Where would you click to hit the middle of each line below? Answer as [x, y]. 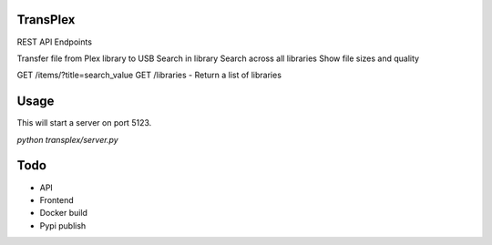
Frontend [57, 199]
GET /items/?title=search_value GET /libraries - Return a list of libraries [149, 75]
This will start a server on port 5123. [84, 123]
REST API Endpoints [55, 42]
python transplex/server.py [67, 139]
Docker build [64, 213]
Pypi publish [63, 225]
